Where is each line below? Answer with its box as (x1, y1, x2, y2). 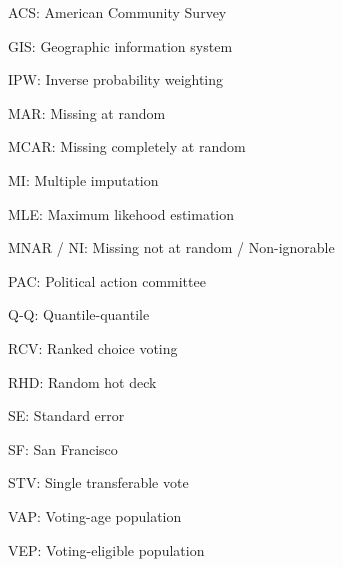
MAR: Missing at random (8, 102, 166, 123)
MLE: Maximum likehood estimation (8, 203, 235, 224)
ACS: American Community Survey (8, 2, 227, 22)
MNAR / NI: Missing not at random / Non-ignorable (8, 237, 335, 258)
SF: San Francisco (8, 438, 118, 459)
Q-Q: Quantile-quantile (8, 304, 150, 325)
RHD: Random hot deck (8, 371, 157, 392)
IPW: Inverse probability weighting (8, 69, 224, 90)
